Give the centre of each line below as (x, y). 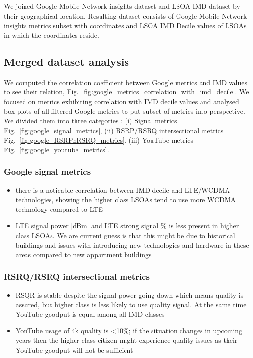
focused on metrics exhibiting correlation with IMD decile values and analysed (122, 101)
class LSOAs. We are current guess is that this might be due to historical (125, 235)
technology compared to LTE (59, 209)
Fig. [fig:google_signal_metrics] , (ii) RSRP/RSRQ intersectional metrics (114, 130)
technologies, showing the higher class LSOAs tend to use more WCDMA (126, 199)
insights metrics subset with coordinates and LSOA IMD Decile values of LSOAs (125, 25)
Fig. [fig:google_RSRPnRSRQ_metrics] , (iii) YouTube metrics (99, 140)
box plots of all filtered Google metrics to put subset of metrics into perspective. (125, 111)
